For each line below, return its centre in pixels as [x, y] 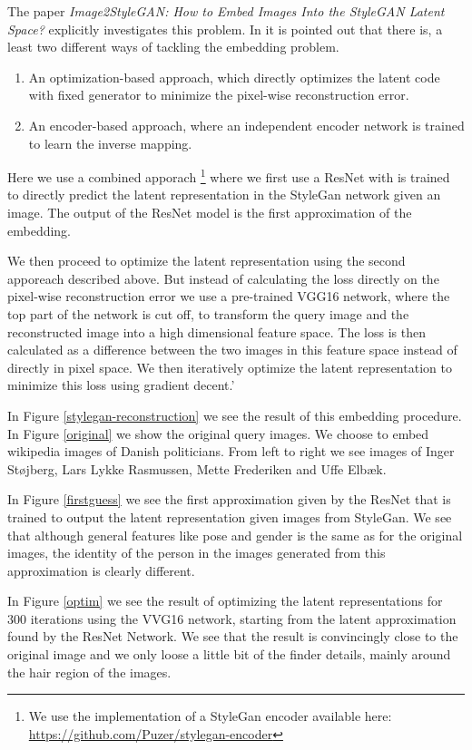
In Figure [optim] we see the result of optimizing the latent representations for [225, 601]
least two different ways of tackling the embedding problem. [173, 47]
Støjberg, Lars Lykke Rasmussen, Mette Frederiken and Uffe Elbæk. [197, 468]
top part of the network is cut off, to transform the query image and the [208, 313]
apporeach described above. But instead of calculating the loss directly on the [223, 278]
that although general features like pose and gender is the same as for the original [235, 535]
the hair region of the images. [89, 672]
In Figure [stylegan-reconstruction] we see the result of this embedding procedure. [235, 415]
